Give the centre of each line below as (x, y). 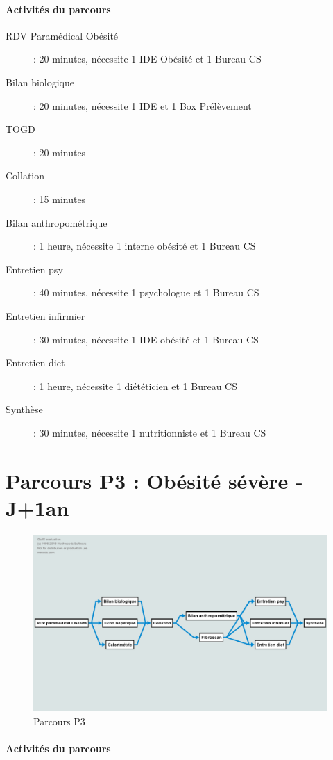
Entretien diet (35, 363)
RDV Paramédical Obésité (62, 35)
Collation (25, 176)
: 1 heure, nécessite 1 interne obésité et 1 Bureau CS (145, 246)
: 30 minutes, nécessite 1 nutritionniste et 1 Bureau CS (150, 432)
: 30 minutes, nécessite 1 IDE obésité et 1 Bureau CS (146, 339)
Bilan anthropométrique (57, 222)
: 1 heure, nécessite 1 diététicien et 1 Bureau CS (135, 386)
